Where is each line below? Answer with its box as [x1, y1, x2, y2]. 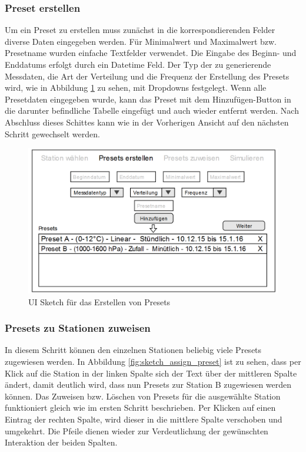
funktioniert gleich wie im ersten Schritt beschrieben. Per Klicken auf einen [5, 401, 276, 414]
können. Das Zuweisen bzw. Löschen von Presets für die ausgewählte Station [5, 390, 281, 402]
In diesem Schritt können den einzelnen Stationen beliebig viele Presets [5, 344, 262, 356]
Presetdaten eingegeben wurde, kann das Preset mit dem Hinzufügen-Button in [5, 93, 291, 105]
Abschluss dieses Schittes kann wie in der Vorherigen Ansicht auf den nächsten [5, 116, 289, 128]
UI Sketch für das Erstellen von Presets [28, 295, 171, 308]
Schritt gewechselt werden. [5, 127, 100, 140]
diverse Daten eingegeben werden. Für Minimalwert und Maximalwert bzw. [5, 35, 277, 47]
